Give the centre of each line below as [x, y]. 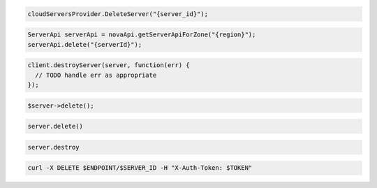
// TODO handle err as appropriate [96, 75]
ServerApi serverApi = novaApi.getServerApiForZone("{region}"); [142, 35]
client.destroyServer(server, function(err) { [109, 65]
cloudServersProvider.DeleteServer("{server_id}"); [118, 14]
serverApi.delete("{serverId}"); [85, 44]
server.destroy [53, 147]
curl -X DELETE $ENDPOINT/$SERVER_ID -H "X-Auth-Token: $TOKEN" [140, 168]
